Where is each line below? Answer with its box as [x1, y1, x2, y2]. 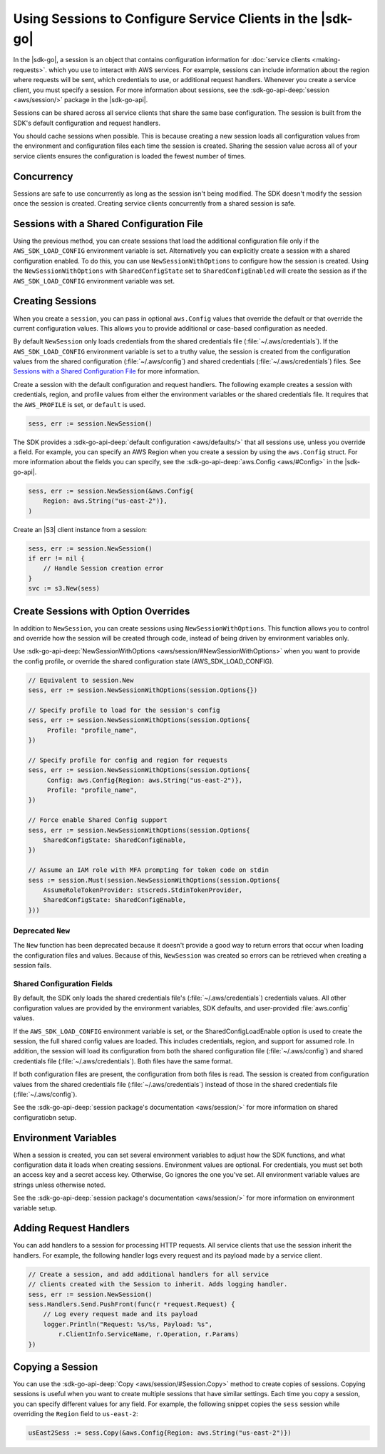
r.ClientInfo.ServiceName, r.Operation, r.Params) [58, 1330, 239, 1338]
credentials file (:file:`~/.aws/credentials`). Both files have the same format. [13, 1057, 233, 1066]
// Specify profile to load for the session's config [28, 706, 220, 714]
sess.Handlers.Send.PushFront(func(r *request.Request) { [28, 1300, 235, 1308]
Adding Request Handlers [13, 1222, 130, 1235]
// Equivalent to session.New [28, 676, 134, 684]
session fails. [13, 961, 52, 970]
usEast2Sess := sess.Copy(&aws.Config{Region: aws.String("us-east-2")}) [28, 1429, 292, 1437]
